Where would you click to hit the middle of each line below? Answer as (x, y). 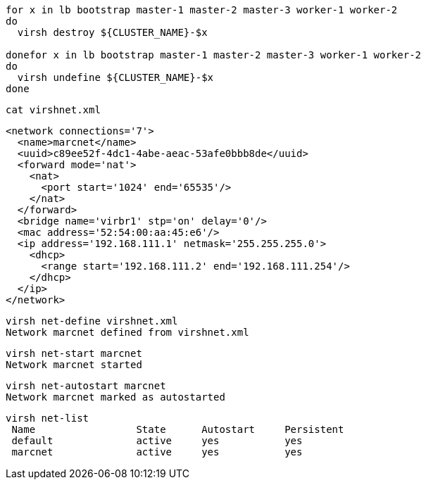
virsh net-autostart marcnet (86, 386)
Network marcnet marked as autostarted (115, 397)
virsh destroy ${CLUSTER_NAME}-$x (112, 32)
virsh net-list (48, 418)
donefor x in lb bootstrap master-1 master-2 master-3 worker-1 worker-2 (214, 55)
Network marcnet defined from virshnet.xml (127, 332)
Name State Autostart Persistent (178, 429)
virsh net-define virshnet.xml (92, 321)
